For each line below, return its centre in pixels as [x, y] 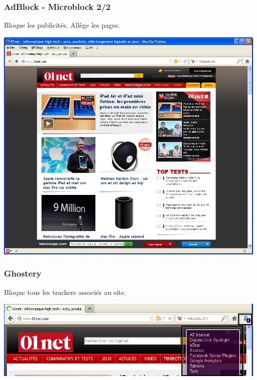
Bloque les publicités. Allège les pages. [62, 25]
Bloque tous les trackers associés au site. [65, 292]
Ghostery [23, 273]
